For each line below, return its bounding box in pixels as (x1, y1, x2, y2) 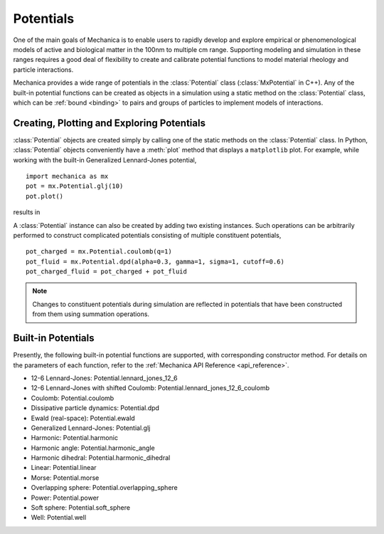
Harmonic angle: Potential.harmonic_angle (31, 444, 156, 452)
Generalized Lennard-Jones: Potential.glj (31, 424, 151, 432)
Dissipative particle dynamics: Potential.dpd (31, 404, 160, 412)
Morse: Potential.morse (31, 473, 100, 482)
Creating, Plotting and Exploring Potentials (13, 117, 206, 129)
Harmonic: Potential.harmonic (31, 434, 119, 442)
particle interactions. (13, 65, 74, 74)
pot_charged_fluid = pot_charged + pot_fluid (26, 268, 188, 276)
